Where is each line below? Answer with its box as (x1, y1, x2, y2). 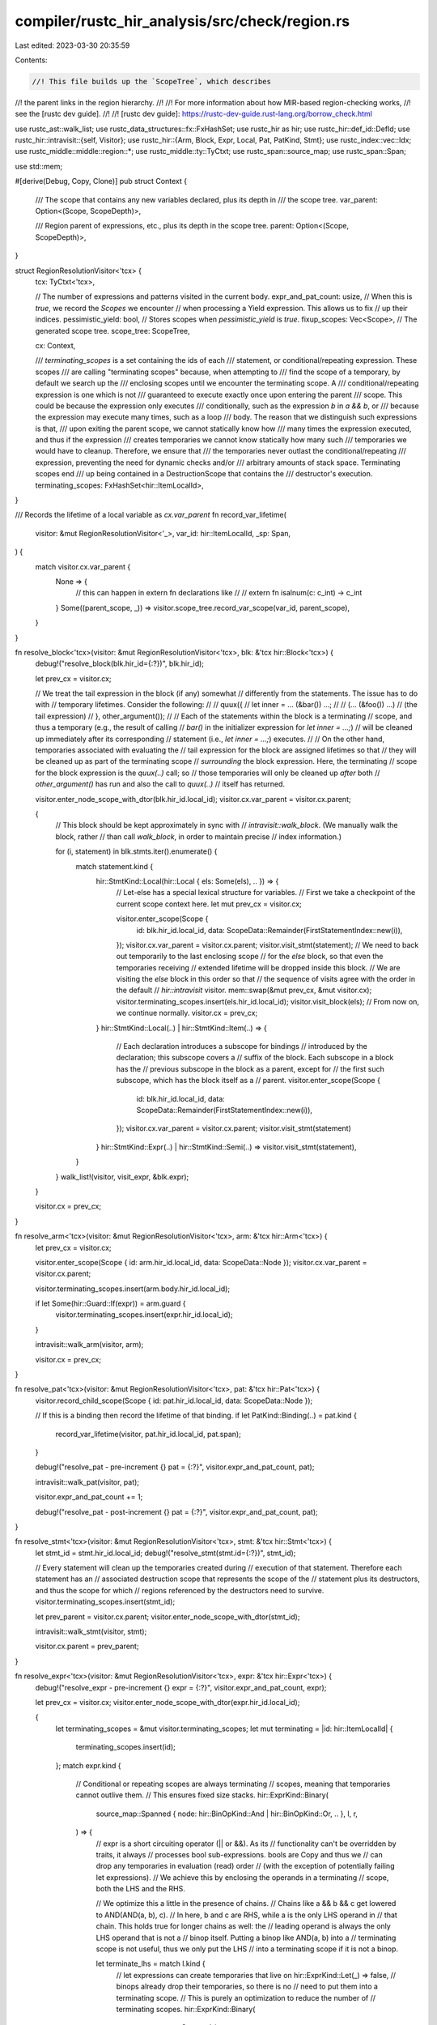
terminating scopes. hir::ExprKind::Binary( (116, 2004, 256, 2014)
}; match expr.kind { (55, 1760, 121, 1770)
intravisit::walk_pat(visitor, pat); (35, 1477, 140, 1486)
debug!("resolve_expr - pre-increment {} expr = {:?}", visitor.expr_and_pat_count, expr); (35, 1682, 327, 1692)
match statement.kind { (75, 861, 154, 871)
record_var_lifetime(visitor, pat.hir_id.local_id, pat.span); (55, 1429, 242, 1439)
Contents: (15, 55, 48, 65)
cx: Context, (35, 340, 76, 350)
